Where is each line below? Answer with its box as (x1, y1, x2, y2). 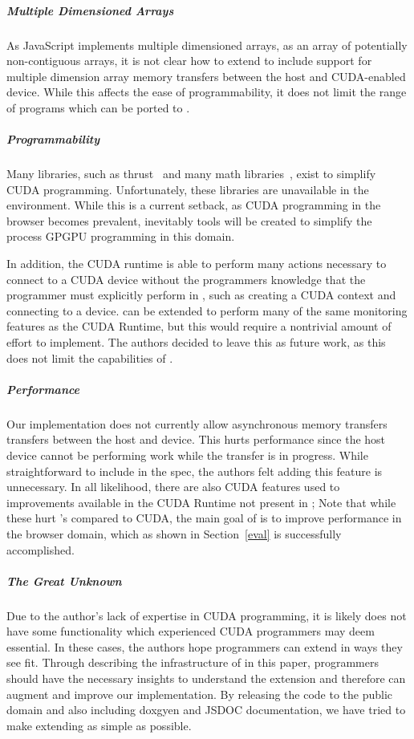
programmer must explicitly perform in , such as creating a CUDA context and (6, 286, 396, 303)
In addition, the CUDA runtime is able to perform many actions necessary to (6, 255, 387, 272)
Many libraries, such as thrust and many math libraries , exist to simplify (6, 165, 376, 182)
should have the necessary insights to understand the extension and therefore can (6, 670, 406, 687)
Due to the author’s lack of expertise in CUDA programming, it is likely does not (6, 607, 407, 623)
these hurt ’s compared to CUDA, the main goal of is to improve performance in (6, 510, 402, 526)
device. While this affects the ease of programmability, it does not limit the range (6, 83, 407, 100)
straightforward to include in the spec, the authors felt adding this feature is (6, 462, 383, 479)
